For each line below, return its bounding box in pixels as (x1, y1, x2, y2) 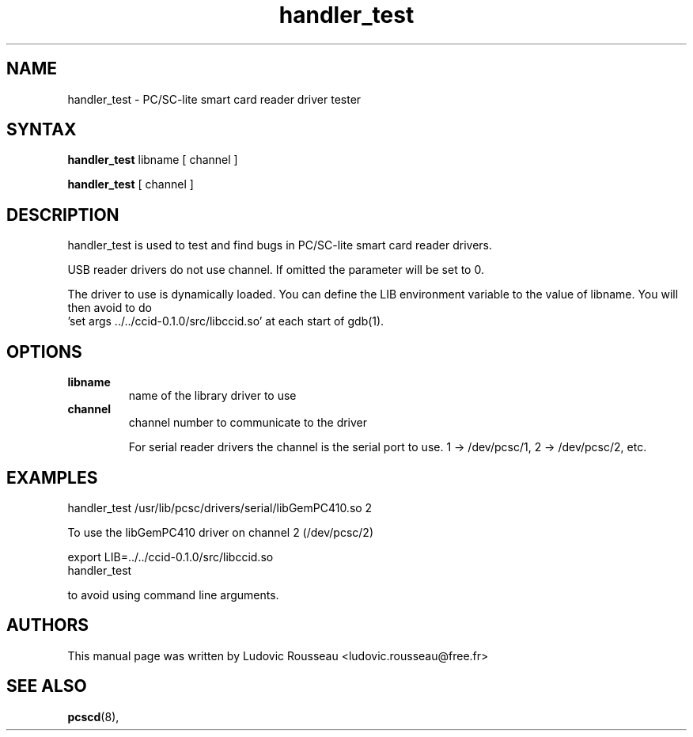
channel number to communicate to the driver (128, 416, 368, 430)
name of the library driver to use (128, 389, 297, 403)
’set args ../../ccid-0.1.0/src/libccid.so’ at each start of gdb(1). (67, 314, 384, 329)
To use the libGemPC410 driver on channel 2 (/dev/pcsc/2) (67, 525, 373, 539)
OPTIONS (6, 341, 82, 362)
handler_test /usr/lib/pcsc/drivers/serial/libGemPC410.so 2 (67, 500, 373, 515)
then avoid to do (67, 301, 152, 315)
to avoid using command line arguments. (67, 587, 279, 602)
